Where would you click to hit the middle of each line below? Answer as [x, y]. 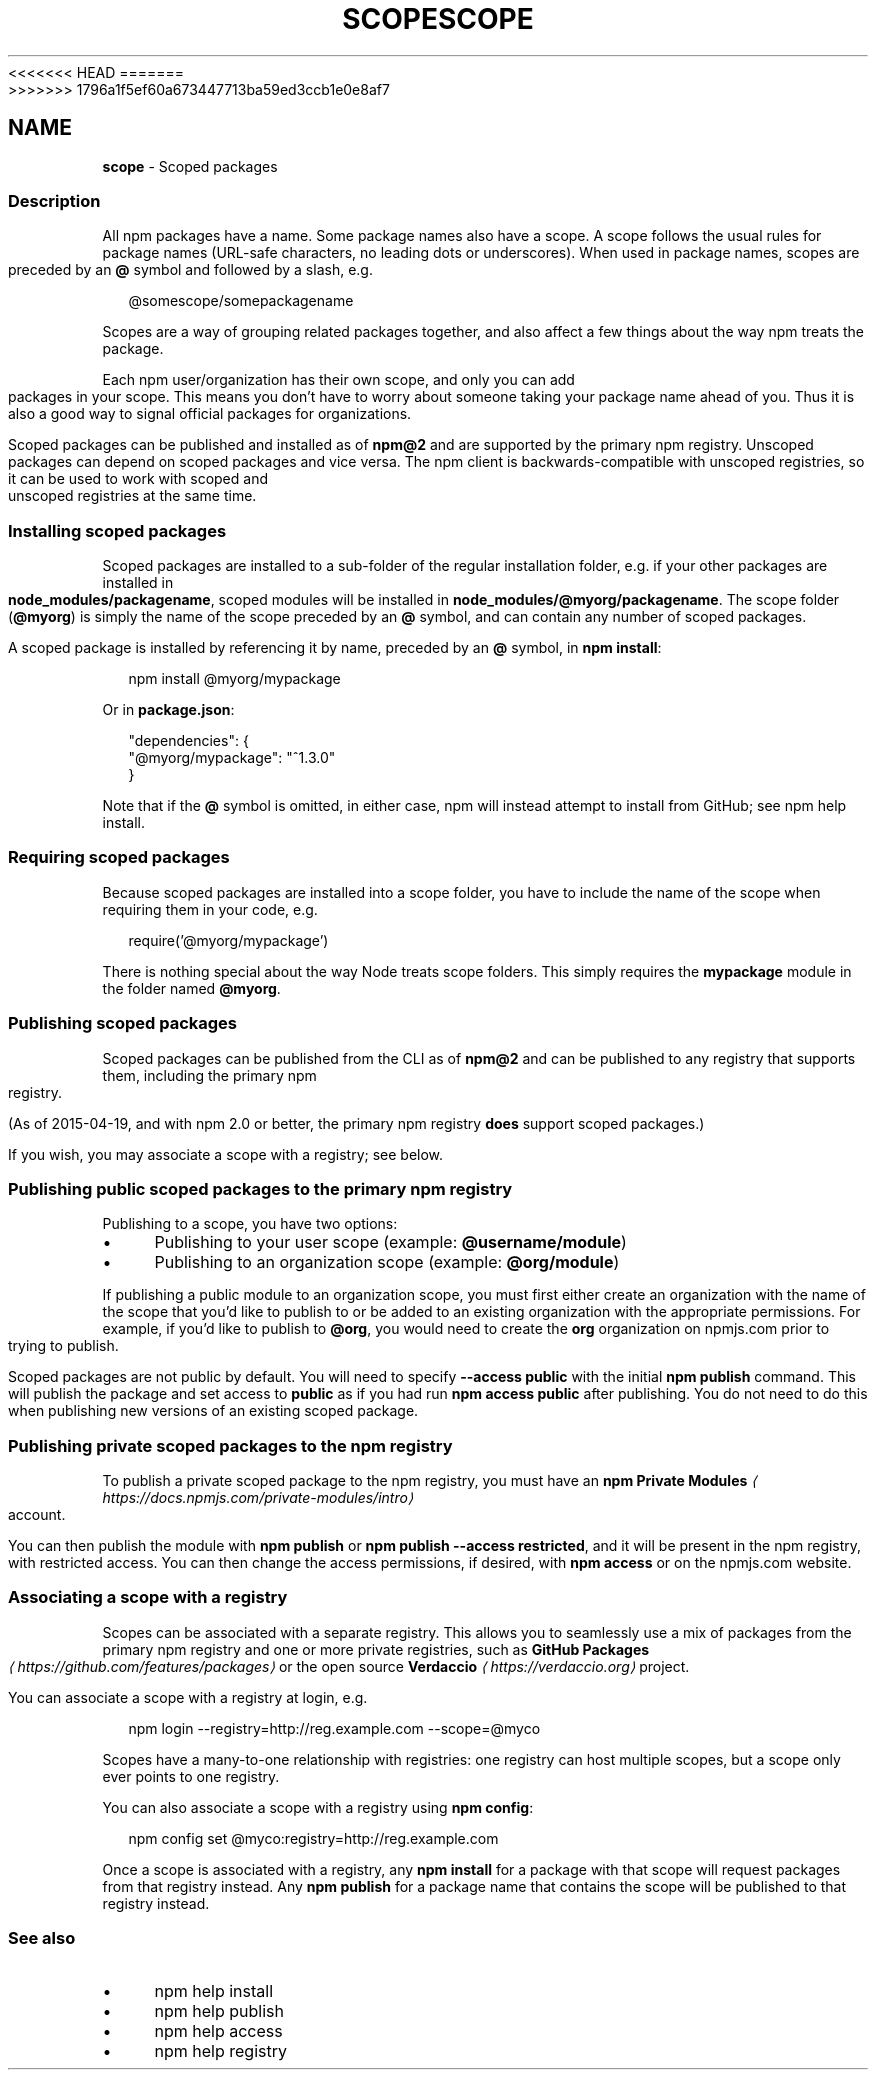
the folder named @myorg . [191, 988]
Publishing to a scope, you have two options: [250, 1224]
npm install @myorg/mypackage [234, 679]
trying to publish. [63, 1346]
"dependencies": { [188, 741]
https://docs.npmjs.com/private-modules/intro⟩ [258, 1498]
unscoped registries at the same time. [132, 496]
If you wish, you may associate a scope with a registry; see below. [226, 1154]
